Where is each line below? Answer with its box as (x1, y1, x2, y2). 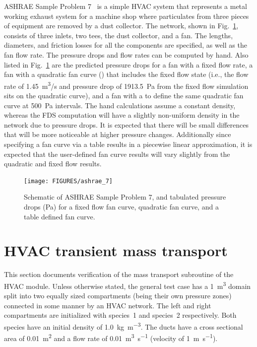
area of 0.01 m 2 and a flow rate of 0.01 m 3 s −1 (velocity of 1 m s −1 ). (4, 332, 218, 343)
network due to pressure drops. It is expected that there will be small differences (4, 119, 249, 130)
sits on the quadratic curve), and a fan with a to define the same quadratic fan (4, 90, 244, 100)
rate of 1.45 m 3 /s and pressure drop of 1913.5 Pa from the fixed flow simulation (4, 79, 249, 91)
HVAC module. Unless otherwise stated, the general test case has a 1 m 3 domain (4, 279, 251, 291)
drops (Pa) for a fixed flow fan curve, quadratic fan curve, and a (24, 202, 219, 211)
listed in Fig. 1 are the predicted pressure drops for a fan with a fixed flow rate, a (4, 59, 253, 69)
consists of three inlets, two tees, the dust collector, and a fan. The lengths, (4, 30, 233, 40)
